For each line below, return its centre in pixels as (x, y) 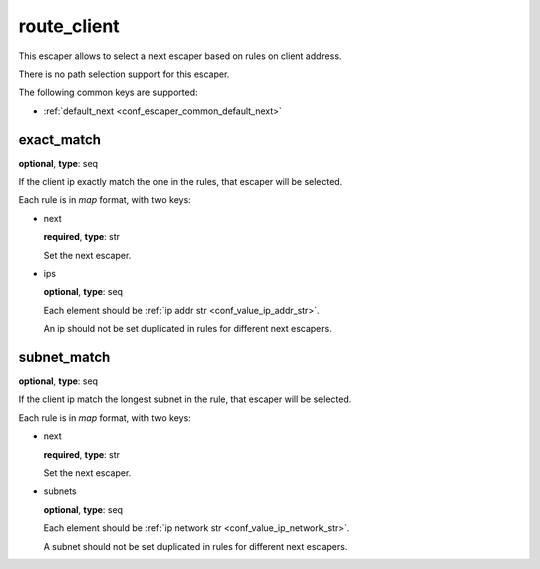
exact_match (60, 139)
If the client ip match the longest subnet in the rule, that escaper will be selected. (185, 399)
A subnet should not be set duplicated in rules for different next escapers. (195, 546)
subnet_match (64, 356)
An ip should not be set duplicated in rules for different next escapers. (187, 329)
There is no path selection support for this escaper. (124, 74)
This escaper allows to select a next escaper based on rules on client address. (180, 56)
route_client (69, 26)
